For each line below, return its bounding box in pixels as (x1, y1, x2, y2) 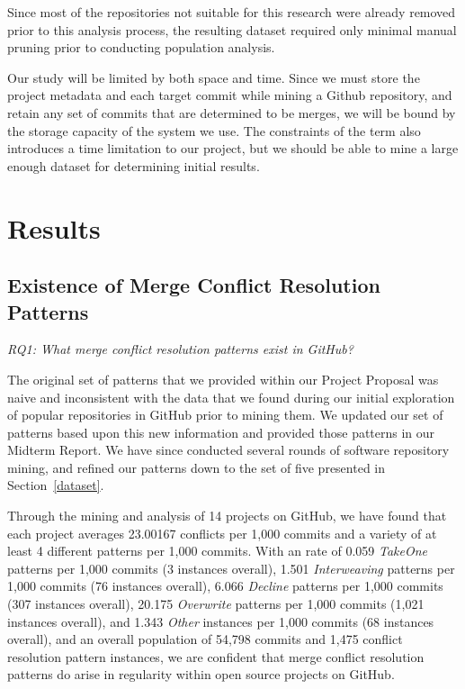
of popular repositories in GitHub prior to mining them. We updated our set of (7, 405, 443, 424)
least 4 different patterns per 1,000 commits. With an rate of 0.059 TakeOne (7, 541, 428, 560)
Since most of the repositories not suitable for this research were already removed (7, 3, 456, 21)
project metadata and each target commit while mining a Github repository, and (7, 86, 452, 104)
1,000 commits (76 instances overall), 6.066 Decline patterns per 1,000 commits (7, 576, 443, 595)
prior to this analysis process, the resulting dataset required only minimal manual (7, 20, 457, 39)
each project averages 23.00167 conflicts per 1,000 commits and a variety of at (7, 523, 437, 542)
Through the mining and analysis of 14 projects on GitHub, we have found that (7, 506, 447, 525)
